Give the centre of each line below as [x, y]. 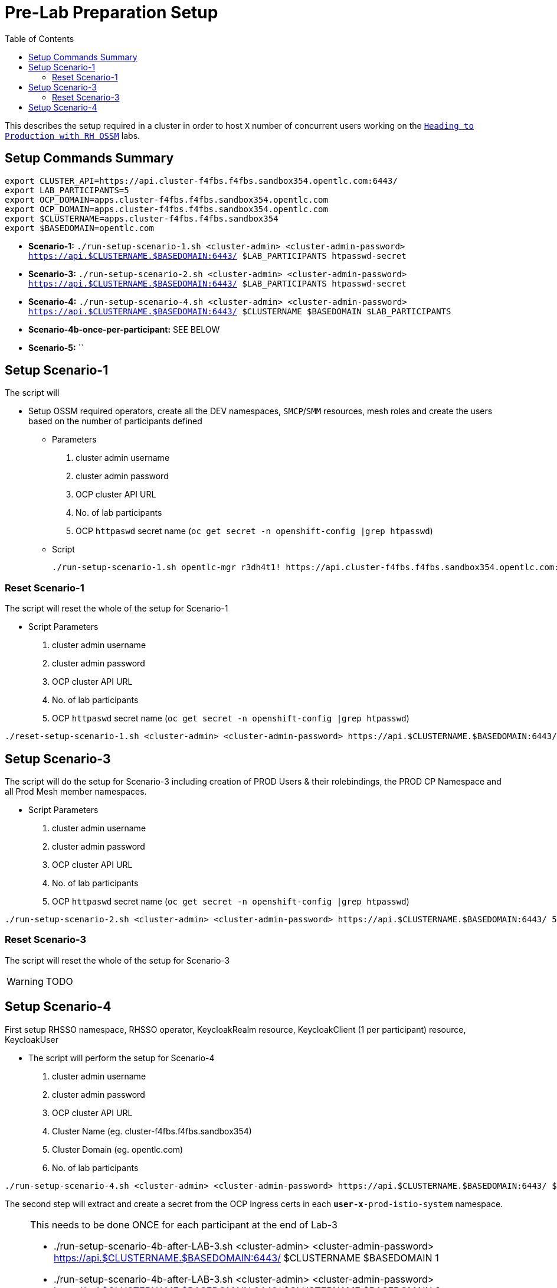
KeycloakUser [32, 1039]
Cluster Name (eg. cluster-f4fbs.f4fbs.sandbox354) [152, 1131]
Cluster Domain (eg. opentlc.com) [118, 1149]
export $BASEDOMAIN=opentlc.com [79, 228]
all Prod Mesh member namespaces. [76, 792]
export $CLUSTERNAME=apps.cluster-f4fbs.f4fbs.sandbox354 [142, 218]
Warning [25, 981]
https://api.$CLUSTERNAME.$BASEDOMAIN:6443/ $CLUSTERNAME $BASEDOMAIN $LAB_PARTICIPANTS [240, 311]
